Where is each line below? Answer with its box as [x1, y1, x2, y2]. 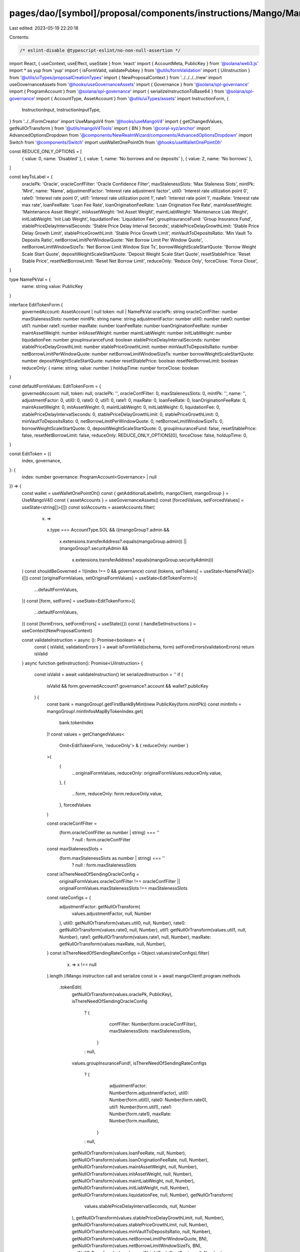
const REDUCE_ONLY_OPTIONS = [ [9, 148, 82, 155]
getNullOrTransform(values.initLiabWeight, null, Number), [71, 1185, 190, 1191]
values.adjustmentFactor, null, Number [71, 910, 151, 916]
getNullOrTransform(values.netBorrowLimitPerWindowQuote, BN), [71, 1235, 208, 1241]
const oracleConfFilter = [46, 820, 97, 826]
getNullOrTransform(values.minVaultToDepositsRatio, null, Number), [71, 1228, 212, 1234]
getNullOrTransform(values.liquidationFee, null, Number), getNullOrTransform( [71, 1192, 233, 1198]
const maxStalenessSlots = [46, 846, 103, 852]
